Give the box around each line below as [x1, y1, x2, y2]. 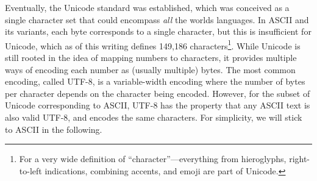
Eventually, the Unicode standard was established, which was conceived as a [5, 1, 290, 13]
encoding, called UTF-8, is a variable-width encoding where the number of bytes [5, 75, 305, 88]
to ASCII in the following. [5, 122, 102, 135]
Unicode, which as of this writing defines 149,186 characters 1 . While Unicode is [5, 37, 301, 52]
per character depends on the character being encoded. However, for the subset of [5, 87, 310, 99]
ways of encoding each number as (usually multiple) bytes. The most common [5, 63, 296, 76]
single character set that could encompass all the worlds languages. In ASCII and [5, 13, 309, 26]
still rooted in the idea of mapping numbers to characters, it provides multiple [5, 51, 297, 64]
